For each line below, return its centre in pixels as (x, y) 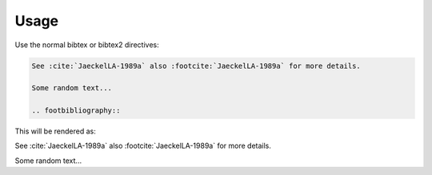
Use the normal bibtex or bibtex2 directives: (87, 45)
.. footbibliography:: (76, 111)
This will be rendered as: (55, 131)
